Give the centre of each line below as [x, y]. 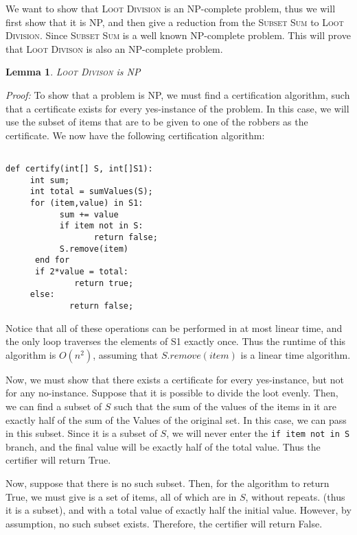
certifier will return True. [58, 460]
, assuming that [126, 354]
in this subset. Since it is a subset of [81, 433]
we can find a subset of [54, 406]
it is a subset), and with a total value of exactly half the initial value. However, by [178, 510]
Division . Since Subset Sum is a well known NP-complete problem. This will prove [178, 35]
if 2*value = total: [81, 271]
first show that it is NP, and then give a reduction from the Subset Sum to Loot [175, 22]
